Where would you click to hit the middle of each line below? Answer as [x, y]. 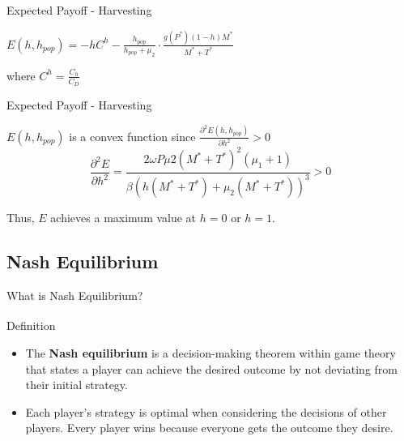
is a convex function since [132, 136]
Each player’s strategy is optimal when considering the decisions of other [206, 411]
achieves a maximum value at [123, 218]
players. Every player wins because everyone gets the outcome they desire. [209, 428]
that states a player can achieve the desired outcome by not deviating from [211, 368]
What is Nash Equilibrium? [75, 295]
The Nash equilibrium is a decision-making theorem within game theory [211, 353]
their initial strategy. [77, 385]
